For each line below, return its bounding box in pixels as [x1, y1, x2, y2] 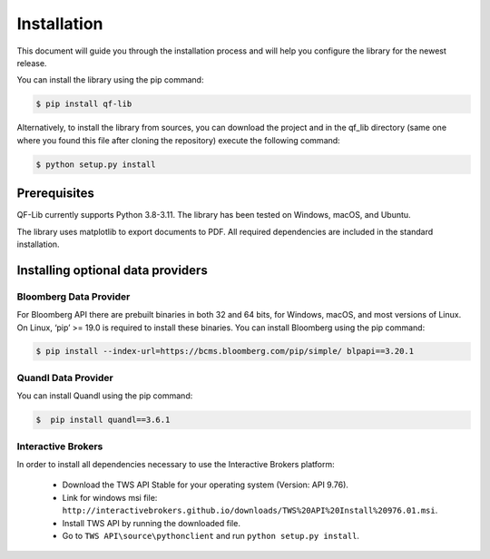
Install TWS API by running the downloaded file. [62, 517, 240, 528]
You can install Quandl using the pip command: [16, 390, 193, 401]
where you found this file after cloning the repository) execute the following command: [16, 134, 340, 145]
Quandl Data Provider [16, 371, 113, 384]
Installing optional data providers [16, 262, 208, 278]
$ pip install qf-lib [35, 99, 132, 109]
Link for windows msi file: [62, 492, 158, 503]
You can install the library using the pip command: [16, 74, 204, 85]
